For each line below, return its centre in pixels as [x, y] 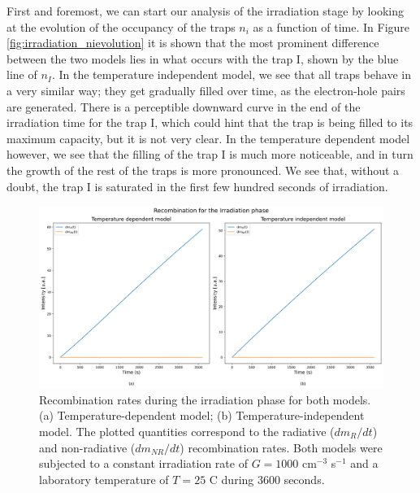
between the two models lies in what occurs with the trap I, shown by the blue [203, 58]
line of [22, 74]
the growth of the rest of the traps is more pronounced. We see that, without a [203, 170]
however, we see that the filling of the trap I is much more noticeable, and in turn [210, 154]
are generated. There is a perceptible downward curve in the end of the [184, 106]
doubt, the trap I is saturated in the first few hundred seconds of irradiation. [197, 186]
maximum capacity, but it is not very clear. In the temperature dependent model [208, 138]
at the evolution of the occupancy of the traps [121, 26]
